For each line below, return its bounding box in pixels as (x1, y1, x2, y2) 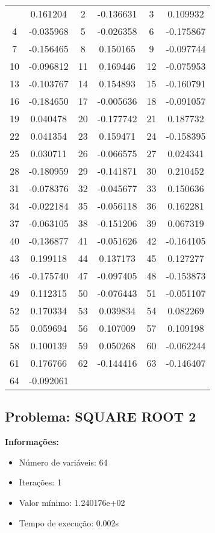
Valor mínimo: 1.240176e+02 (19, 496, 125, 508)
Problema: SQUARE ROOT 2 (5, 407, 196, 426)
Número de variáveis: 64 (19, 455, 108, 468)
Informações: (5, 435, 59, 448)
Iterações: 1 (19, 476, 61, 488)
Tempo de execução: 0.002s (19, 516, 119, 529)
